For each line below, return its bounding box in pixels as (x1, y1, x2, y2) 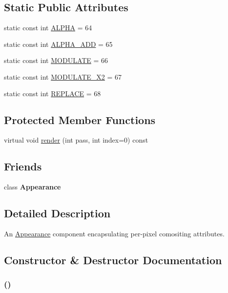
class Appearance (4, 182, 61, 192)
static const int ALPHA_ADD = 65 (4, 39, 113, 49)
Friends (4, 159, 42, 174)
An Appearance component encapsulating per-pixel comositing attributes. (4, 228, 225, 238)
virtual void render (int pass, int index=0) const (4, 135, 148, 145)
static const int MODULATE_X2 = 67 (4, 71, 122, 82)
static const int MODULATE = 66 (4, 55, 108, 65)
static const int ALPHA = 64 (4, 22, 92, 33)
